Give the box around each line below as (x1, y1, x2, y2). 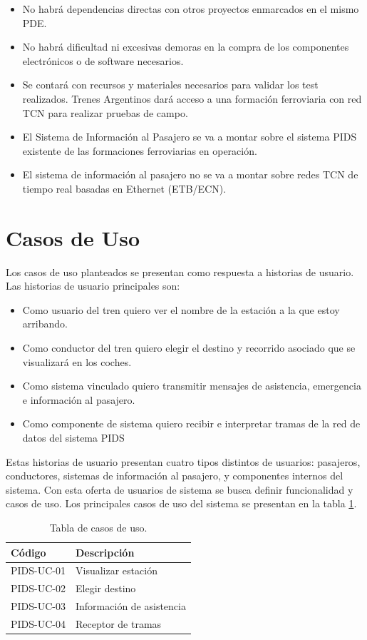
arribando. (22, 316, 68, 331)
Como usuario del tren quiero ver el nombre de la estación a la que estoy (22, 302, 340, 317)
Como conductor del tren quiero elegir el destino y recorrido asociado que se (22, 340, 356, 355)
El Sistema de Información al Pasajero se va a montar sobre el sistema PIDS (22, 129, 357, 144)
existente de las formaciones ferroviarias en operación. (22, 143, 257, 158)
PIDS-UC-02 (11, 581, 66, 596)
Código (11, 544, 46, 559)
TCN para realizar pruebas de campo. (22, 105, 188, 120)
